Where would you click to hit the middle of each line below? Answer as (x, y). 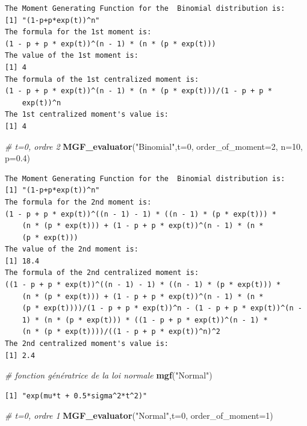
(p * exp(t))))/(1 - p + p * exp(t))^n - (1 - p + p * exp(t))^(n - (162, 308)
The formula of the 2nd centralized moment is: (102, 273)
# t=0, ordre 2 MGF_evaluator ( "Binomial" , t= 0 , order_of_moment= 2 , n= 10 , (154, 146)
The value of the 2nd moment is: (72, 249)
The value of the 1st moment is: (72, 56)
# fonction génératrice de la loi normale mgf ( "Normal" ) (109, 375)
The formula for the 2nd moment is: (78, 202)
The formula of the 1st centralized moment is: (102, 79)
